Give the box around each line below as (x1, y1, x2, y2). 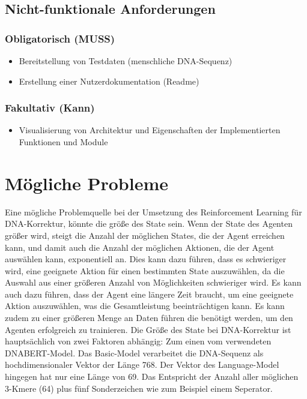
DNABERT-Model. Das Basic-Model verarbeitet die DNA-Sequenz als (5, 346, 264, 359)
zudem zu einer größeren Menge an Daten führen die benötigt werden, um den (5, 311, 293, 324)
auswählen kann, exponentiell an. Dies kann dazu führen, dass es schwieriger (5, 253, 287, 265)
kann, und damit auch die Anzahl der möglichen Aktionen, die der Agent (5, 241, 275, 253)
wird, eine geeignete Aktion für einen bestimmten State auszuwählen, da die (5, 264, 285, 277)
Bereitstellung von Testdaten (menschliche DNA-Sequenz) (19, 55, 233, 67)
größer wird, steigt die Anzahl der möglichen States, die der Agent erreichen (5, 229, 285, 241)
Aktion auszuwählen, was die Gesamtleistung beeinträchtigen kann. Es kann (5, 299, 285, 312)
